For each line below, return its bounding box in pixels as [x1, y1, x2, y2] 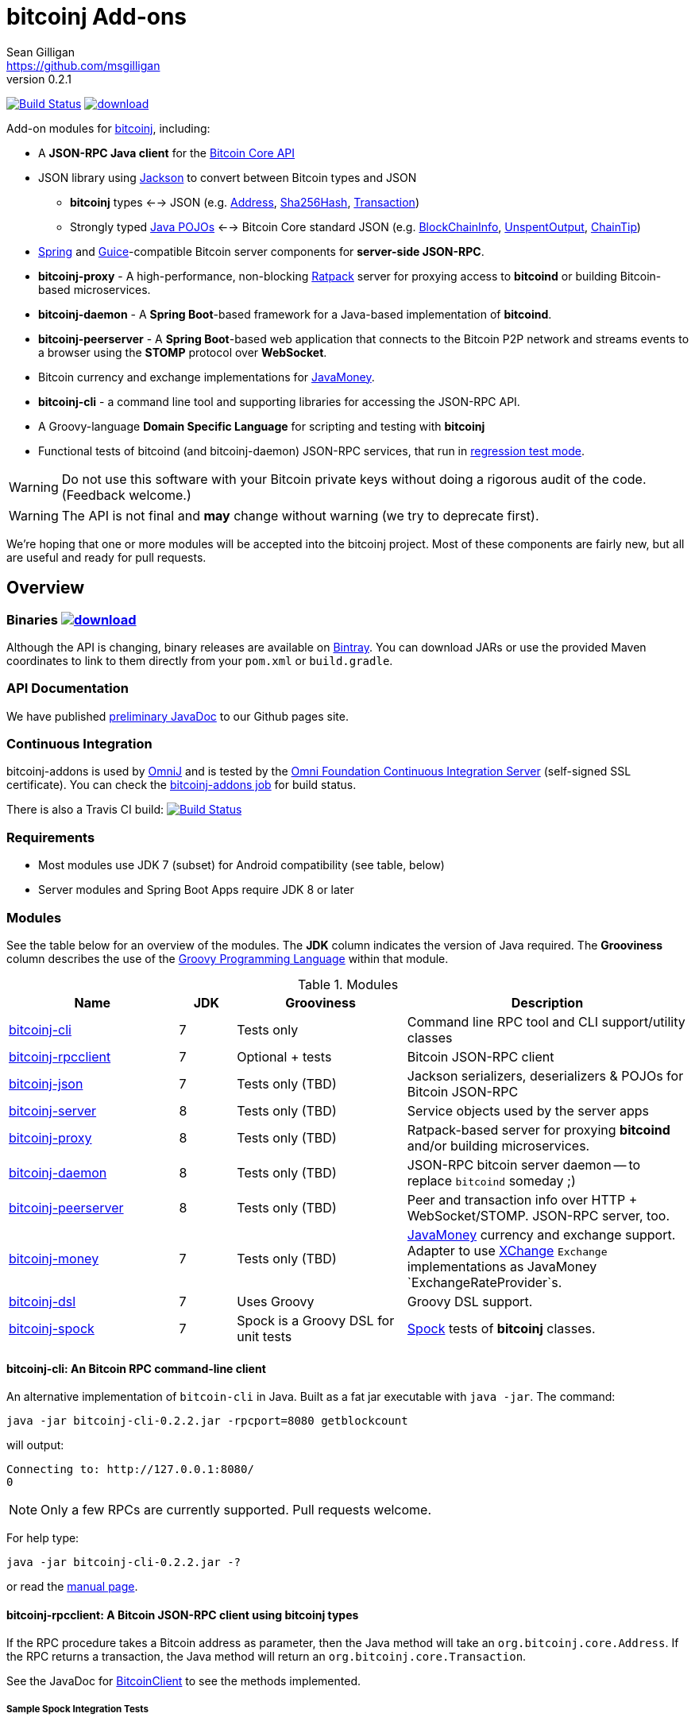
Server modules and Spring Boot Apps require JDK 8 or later [38, 883, 354, 897]
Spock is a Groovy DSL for [237, 1312, 395, 1328]
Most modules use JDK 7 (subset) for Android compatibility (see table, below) [38, 858, 445, 872]
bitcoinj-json [9, 1075, 83, 1092]
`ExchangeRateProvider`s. [407, 1274, 562, 1290]
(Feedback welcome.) [61, 486, 191, 503]
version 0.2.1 [6, 72, 71, 86]
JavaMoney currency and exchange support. [407, 1226, 676, 1243]
